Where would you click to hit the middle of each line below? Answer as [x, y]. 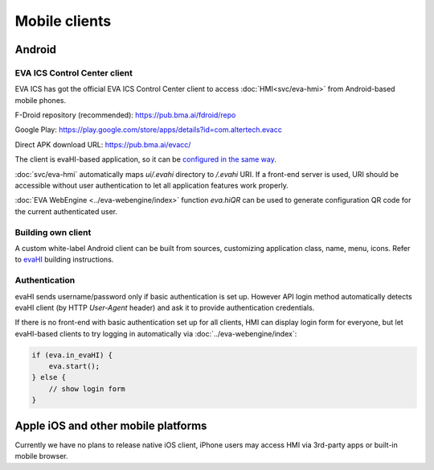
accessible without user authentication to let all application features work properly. [151, 186]
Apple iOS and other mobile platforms [111, 425]
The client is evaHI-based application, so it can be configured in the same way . [145, 159]
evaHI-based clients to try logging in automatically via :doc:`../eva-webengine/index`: [156, 333]
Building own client [53, 232]
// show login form [87, 389]
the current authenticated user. [66, 211]
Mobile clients [63, 21]
